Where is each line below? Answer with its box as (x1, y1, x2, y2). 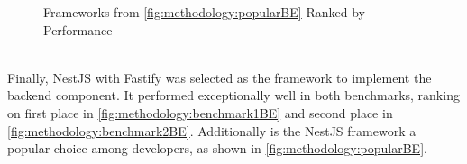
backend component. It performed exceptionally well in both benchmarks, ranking (7, 86, 460, 105)
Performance (43, 20, 113, 39)
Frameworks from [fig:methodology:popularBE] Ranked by (43, 3, 365, 21)
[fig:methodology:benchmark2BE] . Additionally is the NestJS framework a (7, 121, 417, 140)
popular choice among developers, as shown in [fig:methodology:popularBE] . (7, 139, 427, 158)
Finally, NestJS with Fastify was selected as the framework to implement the (7, 68, 432, 87)
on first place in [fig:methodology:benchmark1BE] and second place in (7, 103, 393, 122)
